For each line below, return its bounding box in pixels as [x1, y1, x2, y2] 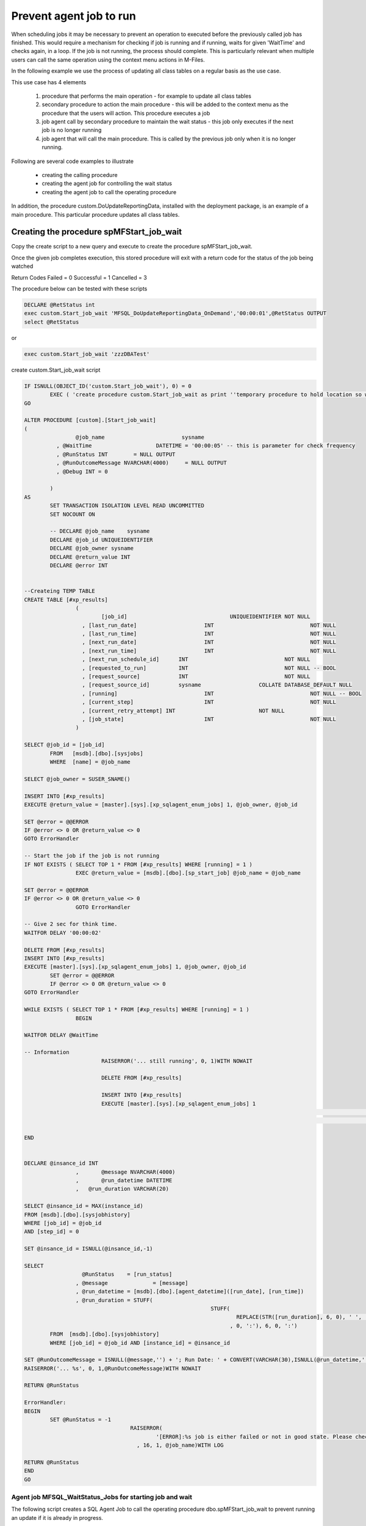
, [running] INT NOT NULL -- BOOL [82, 690, 362, 697]
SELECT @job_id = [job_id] [24, 742, 105, 748]
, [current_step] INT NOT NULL [82, 699, 337, 706]
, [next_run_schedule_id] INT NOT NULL [82, 656, 310, 663]
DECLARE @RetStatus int [24, 302, 96, 308]
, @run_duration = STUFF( [75, 1296, 153, 1303]
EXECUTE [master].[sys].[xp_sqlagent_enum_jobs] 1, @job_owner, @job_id [24, 963, 246, 971]
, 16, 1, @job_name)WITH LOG [136, 1442, 224, 1449]
